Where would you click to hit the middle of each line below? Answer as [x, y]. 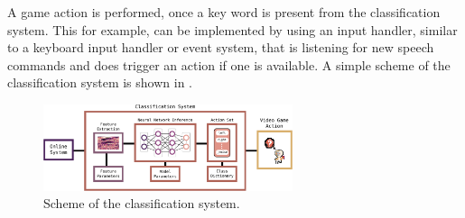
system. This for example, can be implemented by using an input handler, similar [232, 29]
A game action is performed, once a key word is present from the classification [224, 12]
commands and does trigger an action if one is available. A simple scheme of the [229, 64]
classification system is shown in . [100, 82]
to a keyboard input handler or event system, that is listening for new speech [221, 47]
